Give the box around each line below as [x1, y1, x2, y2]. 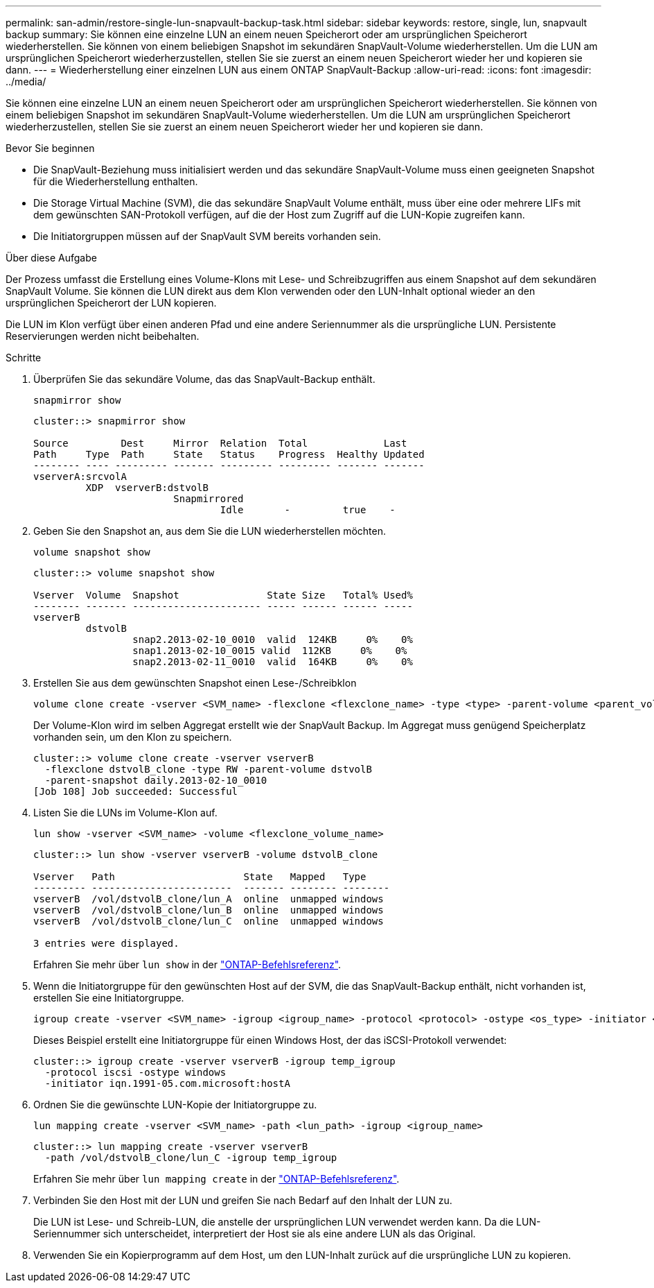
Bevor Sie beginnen [6, 142, 95, 154]
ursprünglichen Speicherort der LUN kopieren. [6, 297, 217, 309]
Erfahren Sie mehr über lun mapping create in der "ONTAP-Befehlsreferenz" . [33, 1173, 400, 1185]
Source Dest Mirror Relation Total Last [33, 438, 407, 449]
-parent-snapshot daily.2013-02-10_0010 [44, 775, 267, 786]
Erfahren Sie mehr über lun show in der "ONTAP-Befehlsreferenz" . [33, 959, 342, 970]
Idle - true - [220, 504, 396, 515]
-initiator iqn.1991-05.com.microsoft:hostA [44, 1078, 290, 1089]
